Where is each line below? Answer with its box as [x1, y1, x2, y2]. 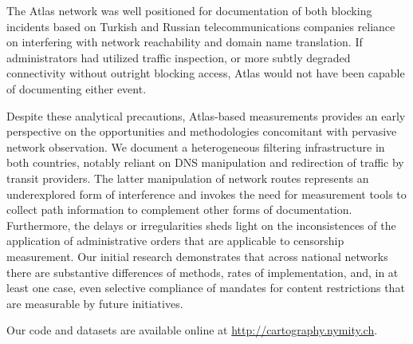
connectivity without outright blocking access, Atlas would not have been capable [6, 65, 405, 81]
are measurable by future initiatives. [6, 295, 183, 311]
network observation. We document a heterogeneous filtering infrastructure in [6, 138, 385, 155]
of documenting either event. [6, 80, 147, 97]
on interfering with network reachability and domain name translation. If [6, 34, 363, 50]
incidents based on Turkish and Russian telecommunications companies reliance [6, 18, 395, 34]
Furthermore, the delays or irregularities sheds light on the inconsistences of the [6, 216, 396, 233]
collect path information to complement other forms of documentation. [6, 201, 352, 218]
